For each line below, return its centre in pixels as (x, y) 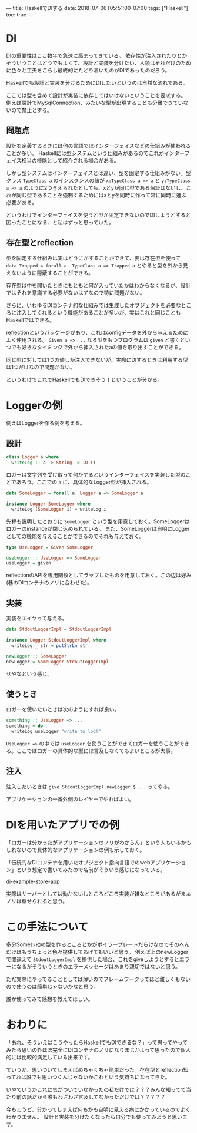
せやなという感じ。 (29, 673)
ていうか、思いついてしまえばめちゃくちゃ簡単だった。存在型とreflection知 (97, 1069)
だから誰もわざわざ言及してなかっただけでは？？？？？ (98, 1096)
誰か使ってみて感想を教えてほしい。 (50, 999)
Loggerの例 (34, 405)
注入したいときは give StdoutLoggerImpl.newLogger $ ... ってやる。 (90, 786)
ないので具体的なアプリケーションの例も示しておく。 (81, 850)
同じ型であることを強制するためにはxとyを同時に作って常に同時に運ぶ (101, 195)
